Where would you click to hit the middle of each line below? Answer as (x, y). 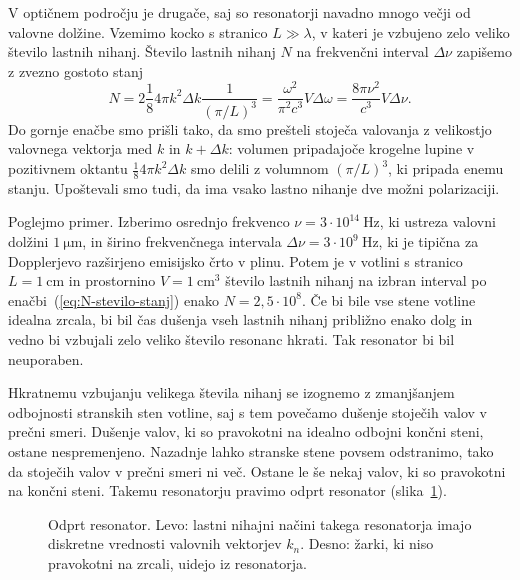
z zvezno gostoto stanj (76, 70)
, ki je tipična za (428, 241)
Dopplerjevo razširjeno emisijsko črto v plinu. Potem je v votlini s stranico (235, 260)
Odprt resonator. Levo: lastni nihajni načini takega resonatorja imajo (260, 523)
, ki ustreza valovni (437, 221)
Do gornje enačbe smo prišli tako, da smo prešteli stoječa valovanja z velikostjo (250, 128)
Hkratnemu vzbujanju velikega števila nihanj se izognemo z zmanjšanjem (231, 392)
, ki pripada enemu (446, 168)
